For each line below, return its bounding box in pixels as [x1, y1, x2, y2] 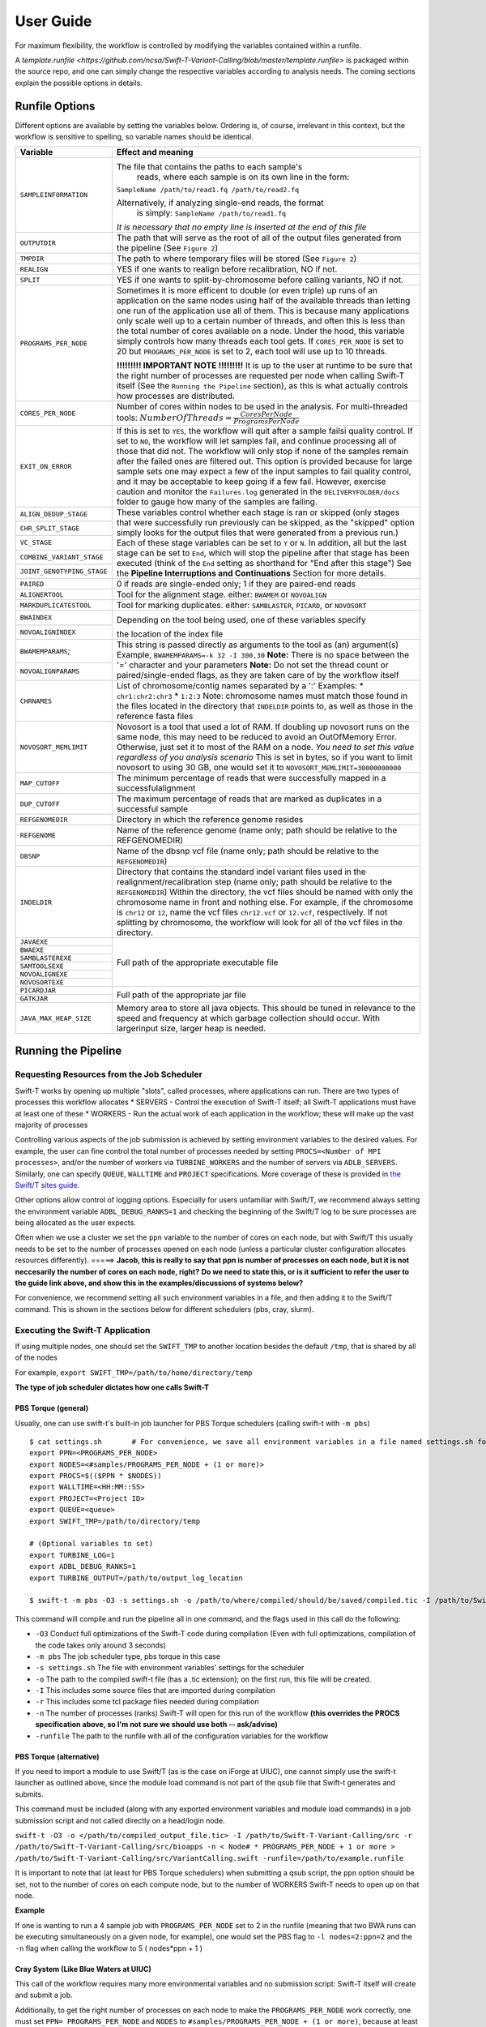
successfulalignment [116, 782, 196, 794]
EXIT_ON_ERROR [19, 462, 72, 470]
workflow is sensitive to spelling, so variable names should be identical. [15, 132, 254, 142]
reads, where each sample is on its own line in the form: [136, 171, 350, 182]
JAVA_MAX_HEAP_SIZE [19, 1013, 92, 1022]
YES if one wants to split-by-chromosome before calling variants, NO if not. [116, 274, 404, 285]
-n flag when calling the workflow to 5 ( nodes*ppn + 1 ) [15, 1943, 202, 1953]
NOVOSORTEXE [19, 978, 64, 987]
